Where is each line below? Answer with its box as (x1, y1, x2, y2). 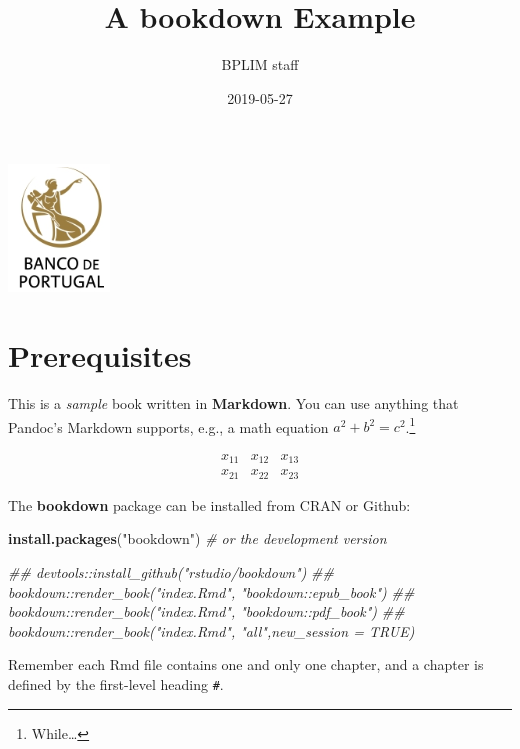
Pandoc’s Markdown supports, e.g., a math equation (8, 416, 329, 437)
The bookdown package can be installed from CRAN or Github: (8, 494, 411, 515)
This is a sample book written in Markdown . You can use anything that (8, 393, 459, 414)
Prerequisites (8, 335, 192, 376)
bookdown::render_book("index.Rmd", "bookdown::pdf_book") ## (8, 601, 405, 622)
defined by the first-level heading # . (8, 674, 224, 694)
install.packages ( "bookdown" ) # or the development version (8, 528, 387, 549)
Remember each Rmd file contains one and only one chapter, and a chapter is (8, 654, 484, 675)
